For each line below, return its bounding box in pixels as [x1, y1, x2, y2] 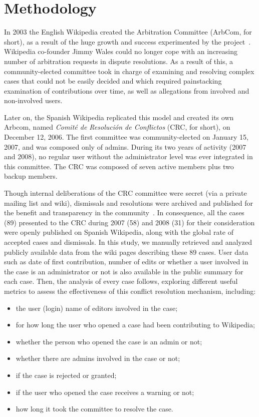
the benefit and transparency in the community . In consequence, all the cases [4, 207, 244, 218]
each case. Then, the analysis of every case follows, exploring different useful [4, 276, 238, 286]
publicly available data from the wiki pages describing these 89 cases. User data [4, 246, 248, 257]
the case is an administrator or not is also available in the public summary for [4, 266, 243, 276]
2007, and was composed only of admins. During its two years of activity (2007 [4, 141, 246, 152]
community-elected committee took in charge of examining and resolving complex [4, 66, 254, 76]
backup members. [4, 171, 58, 181]
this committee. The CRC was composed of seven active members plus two [4, 161, 234, 171]
